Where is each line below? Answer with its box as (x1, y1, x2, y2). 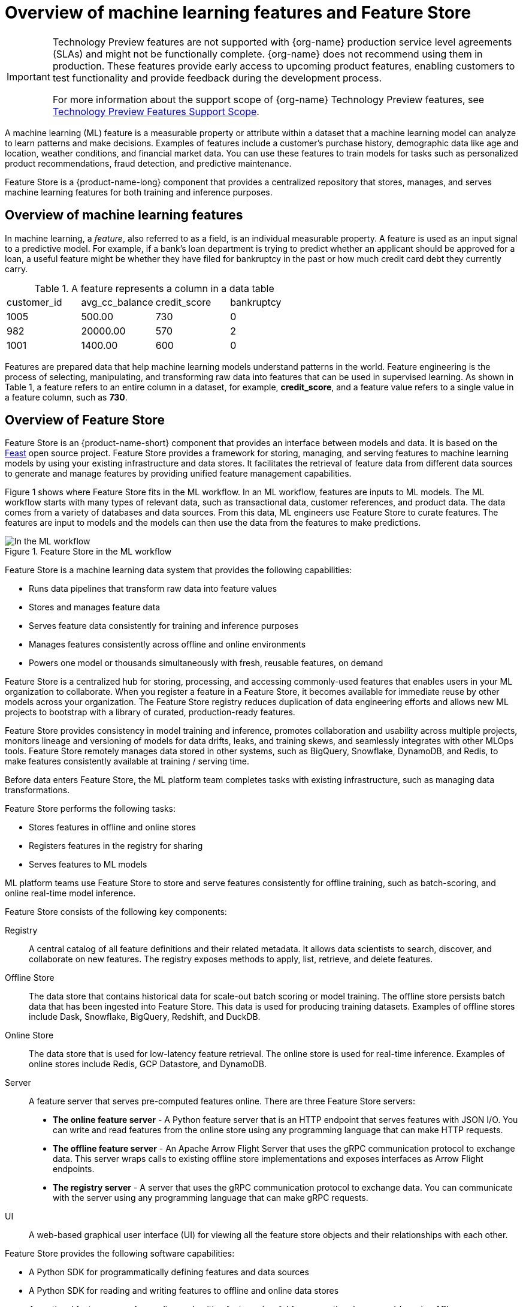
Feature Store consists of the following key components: (5, 907, 227, 917)
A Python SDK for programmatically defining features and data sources (29, 1267, 309, 1278)
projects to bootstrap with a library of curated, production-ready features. (5, 707, 295, 718)
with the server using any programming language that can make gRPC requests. (53, 1192, 368, 1203)
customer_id (7, 296, 62, 308)
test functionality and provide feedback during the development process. (52, 71, 382, 84)
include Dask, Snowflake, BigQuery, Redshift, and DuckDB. (29, 1011, 261, 1022)
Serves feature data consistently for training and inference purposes (29, 621, 299, 631)
